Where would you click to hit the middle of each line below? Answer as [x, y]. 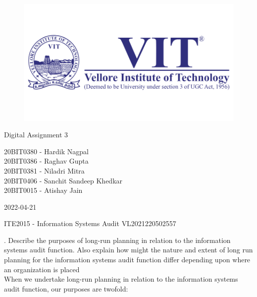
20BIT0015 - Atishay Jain [43, 190]
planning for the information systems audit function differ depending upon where [127, 260]
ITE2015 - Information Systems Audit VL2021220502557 [90, 223]
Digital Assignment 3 [36, 135]
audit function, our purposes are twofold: [66, 288]
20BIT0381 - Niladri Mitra [44, 170]
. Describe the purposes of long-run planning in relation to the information [117, 240]
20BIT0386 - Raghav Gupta [46, 161]
